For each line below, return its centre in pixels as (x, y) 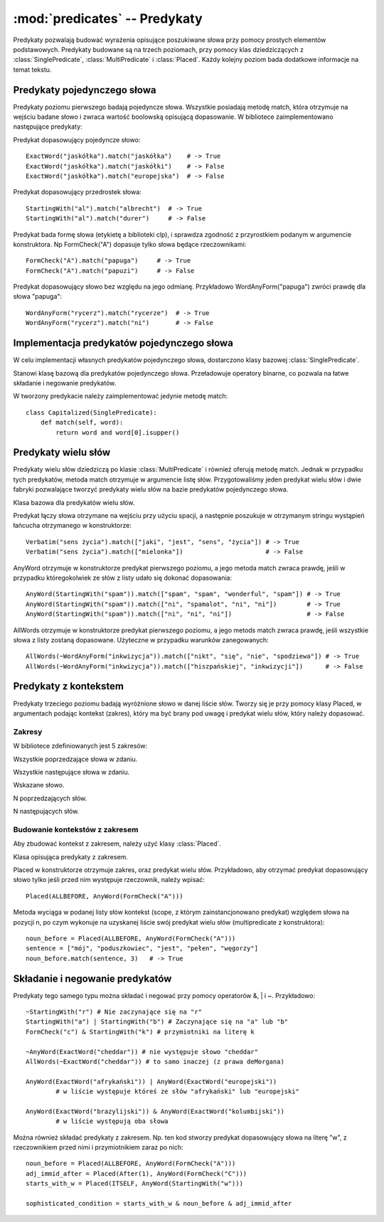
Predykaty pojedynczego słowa (85, 90)
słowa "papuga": (38, 297)
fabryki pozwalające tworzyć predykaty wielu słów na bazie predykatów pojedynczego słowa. (151, 489)
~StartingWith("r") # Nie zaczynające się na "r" (114, 1012)
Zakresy (28, 731)
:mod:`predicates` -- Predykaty (108, 18)
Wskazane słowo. (39, 785)
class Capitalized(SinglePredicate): (92, 412)
